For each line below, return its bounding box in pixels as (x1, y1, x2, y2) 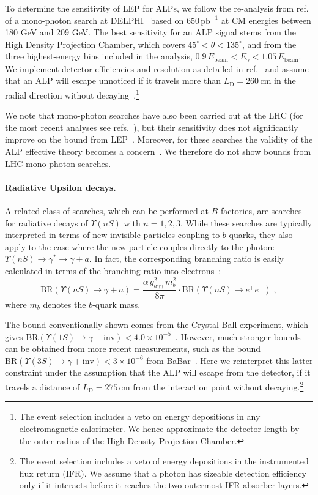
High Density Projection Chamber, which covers (5, 37, 185, 50)
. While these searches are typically (180, 216, 312, 229)
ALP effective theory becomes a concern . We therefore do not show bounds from (5, 145, 311, 158)
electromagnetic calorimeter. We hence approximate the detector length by (19, 422, 300, 434)
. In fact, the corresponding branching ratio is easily (89, 252, 284, 265)
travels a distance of (5, 380, 80, 393)
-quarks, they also (226, 228, 293, 241)
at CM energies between (221, 13, 311, 26)
